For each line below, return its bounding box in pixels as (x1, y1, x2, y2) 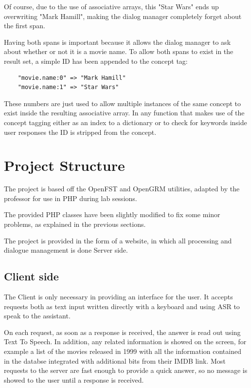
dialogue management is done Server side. (4, 245, 128, 255)
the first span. (4, 20, 45, 31)
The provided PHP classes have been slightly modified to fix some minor (4, 209, 220, 220)
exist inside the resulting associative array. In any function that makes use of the (4, 108, 245, 118)
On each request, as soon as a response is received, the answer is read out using (4, 327, 241, 337)
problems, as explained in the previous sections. (4, 219, 146, 229)
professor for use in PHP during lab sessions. (4, 193, 137, 203)
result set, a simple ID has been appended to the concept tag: (4, 55, 188, 66)
